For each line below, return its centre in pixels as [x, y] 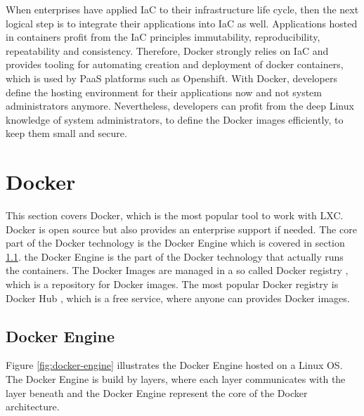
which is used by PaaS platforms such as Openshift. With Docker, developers [171, 78]
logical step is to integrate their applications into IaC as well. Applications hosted [182, 23]
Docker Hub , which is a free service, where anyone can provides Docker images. [178, 298]
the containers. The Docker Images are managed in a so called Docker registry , [177, 270]
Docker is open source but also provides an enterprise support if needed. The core [181, 229]
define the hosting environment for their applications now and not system [164, 92]
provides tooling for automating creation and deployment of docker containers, [175, 64]
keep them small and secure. [66, 133]
